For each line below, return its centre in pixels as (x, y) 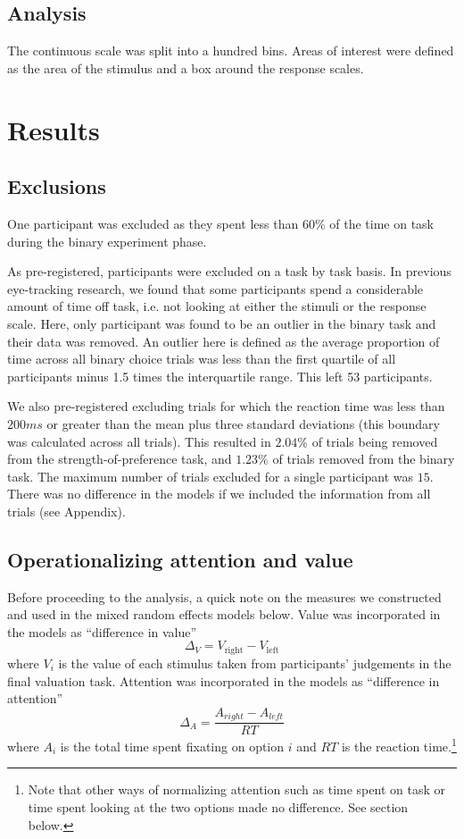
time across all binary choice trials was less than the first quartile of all (202, 359)
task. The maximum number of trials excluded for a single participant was (211, 476)
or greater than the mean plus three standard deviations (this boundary (243, 423)
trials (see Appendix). (66, 511)
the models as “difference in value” (102, 631)
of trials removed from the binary (364, 459)
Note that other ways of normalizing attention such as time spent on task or (236, 789)
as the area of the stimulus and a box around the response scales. (186, 67)
